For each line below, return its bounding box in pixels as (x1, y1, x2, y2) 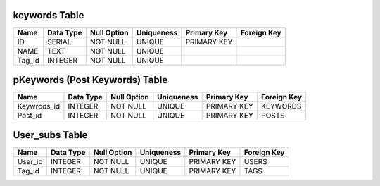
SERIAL (46, 37, 72, 46)
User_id (17, 156, 43, 166)
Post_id (17, 111, 42, 120)
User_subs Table (13, 129, 88, 141)
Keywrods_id (17, 101, 61, 111)
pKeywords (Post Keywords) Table (13, 74, 168, 86)
